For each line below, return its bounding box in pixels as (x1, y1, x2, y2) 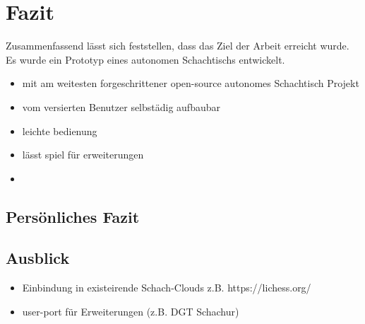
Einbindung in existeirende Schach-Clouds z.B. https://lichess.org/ (22, 280, 311, 295)
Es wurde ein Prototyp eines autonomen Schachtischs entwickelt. (6, 52, 285, 66)
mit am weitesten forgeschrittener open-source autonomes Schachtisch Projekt (22, 76, 359, 91)
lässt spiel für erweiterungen (22, 147, 144, 162)
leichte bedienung (22, 123, 97, 138)
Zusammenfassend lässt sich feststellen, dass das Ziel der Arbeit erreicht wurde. (6, 38, 349, 53)
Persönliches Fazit (6, 205, 140, 227)
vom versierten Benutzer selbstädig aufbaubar (22, 99, 220, 114)
